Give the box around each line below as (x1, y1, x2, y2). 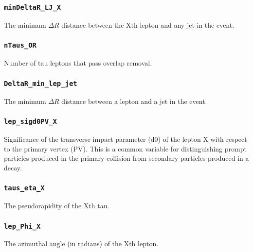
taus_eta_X (4, 184, 45, 192)
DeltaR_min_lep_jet (4, 79, 77, 87)
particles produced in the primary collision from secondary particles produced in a (4, 153, 249, 163)
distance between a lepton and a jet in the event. (61, 96, 207, 106)
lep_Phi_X (4, 222, 41, 230)
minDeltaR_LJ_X (4, 3, 61, 11)
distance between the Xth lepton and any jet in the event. (61, 19, 235, 30)
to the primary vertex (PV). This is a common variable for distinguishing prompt (4, 143, 247, 153)
